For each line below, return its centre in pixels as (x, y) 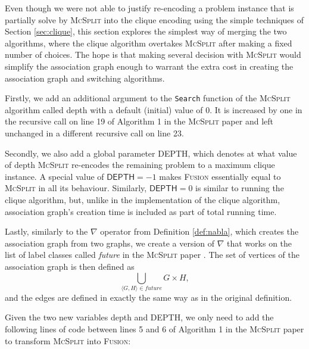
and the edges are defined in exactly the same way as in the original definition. (149, 297)
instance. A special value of (54, 176)
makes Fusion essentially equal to (220, 176)
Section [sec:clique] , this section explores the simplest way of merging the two (146, 31)
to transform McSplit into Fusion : (68, 340)
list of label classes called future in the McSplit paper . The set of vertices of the (152, 255)
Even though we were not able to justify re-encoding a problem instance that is (149, 8)
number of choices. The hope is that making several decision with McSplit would (153, 54)
